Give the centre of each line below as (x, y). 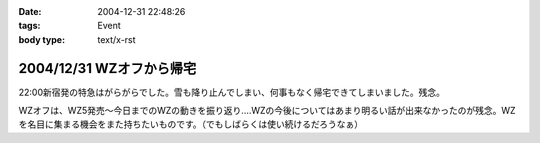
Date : (30, 11)
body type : (41, 39)
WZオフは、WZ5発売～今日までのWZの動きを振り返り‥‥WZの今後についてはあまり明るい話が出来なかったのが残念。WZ (267, 111)
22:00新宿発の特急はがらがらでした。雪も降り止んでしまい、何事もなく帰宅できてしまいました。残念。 (231, 92)
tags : (29, 26)
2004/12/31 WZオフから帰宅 (107, 68)
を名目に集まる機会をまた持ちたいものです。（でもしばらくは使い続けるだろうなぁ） (191, 124)
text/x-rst (116, 39)
